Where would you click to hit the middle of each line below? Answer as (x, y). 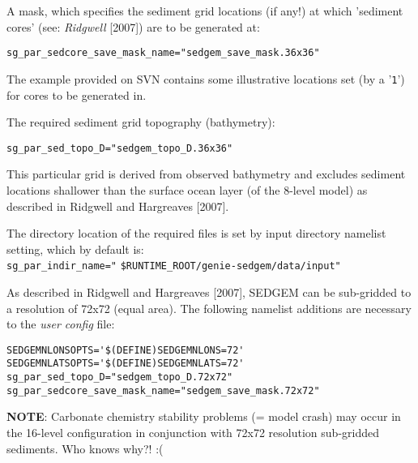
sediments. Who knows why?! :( (85, 448)
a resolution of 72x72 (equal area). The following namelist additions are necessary (209, 308)
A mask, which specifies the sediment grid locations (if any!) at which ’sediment (205, 11)
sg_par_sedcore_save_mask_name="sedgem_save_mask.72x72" (163, 390)
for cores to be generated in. (77, 94)
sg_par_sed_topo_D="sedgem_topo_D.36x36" (120, 148)
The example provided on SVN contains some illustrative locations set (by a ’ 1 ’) (206, 78)
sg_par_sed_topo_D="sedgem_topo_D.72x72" (120, 377)
